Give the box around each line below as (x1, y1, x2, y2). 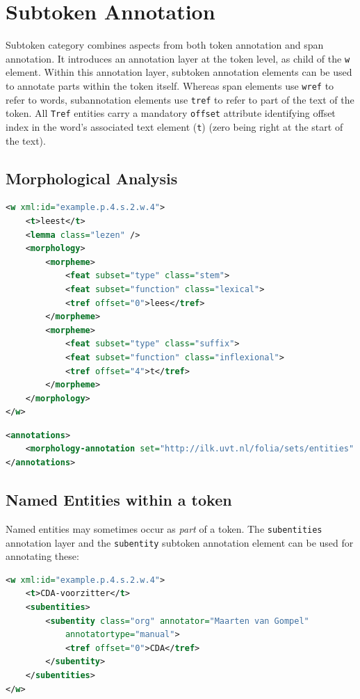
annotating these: (6, 549, 79, 563)
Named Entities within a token (6, 489, 232, 511)
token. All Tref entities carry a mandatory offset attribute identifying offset (6, 106, 336, 120)
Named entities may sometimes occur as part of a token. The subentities (6, 521, 322, 536)
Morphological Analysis (6, 167, 178, 188)
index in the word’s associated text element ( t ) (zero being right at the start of (6, 119, 343, 134)
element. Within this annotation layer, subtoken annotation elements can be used (6, 65, 352, 79)
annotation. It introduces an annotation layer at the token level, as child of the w (6, 51, 350, 65)
